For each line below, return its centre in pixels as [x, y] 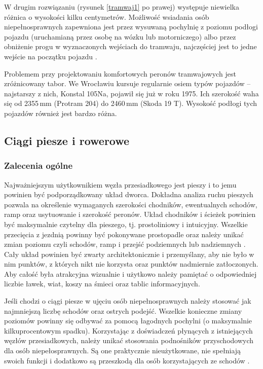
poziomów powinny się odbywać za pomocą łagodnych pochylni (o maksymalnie [128, 321]
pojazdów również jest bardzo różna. [61, 113]
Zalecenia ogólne [39, 165]
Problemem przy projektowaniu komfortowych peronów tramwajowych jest [120, 73]
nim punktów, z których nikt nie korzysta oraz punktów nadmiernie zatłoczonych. [131, 264]
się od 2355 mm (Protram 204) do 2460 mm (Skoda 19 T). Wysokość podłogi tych [131, 103]
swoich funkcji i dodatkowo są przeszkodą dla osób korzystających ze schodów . [127, 360]
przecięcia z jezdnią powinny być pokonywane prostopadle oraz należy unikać [124, 234]
